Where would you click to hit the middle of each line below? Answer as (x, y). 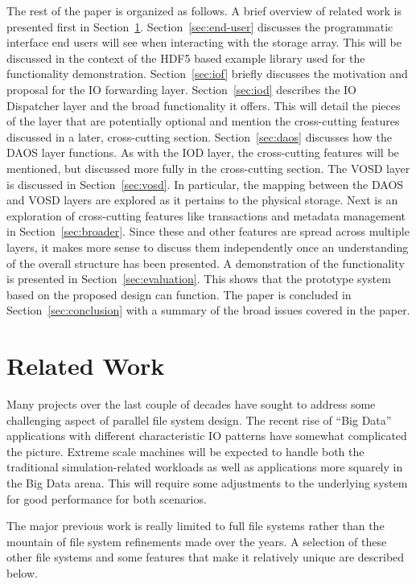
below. (22, 572)
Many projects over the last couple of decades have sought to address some (191, 404)
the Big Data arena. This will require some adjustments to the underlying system (207, 482)
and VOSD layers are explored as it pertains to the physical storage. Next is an (202, 200)
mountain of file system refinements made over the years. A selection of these (197, 541)
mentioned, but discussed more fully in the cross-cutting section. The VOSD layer (208, 168)
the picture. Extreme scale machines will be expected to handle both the (185, 451)
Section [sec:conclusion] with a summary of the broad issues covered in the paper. (208, 310)
